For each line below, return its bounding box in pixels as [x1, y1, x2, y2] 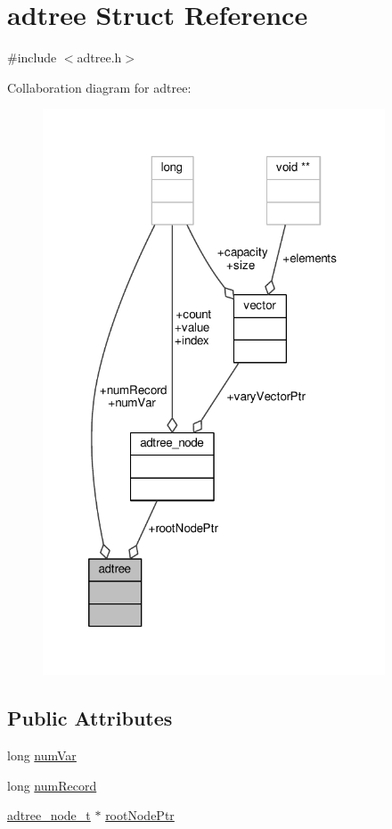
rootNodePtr [105, 806, 175, 825]
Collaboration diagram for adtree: [7, 78, 192, 96]
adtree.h [77, 48, 122, 67]
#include [7, 48, 57, 67]
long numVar [7, 745, 77, 764]
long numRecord [7, 776, 97, 794]
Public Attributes [7, 704, 173, 732]
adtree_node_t [7, 806, 91, 825]
